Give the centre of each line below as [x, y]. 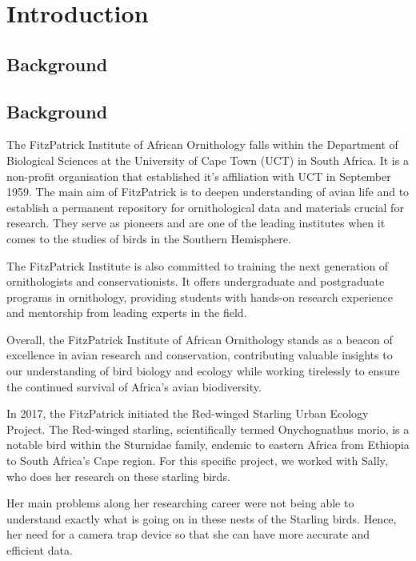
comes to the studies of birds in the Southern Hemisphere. [149, 238]
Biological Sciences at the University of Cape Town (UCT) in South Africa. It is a [208, 160]
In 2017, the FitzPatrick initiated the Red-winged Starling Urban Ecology [188, 413]
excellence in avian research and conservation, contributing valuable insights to [200, 355]
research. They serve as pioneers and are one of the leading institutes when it [196, 223]
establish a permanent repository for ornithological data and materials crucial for [205, 207]
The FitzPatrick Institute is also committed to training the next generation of [198, 265]
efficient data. [40, 550]
